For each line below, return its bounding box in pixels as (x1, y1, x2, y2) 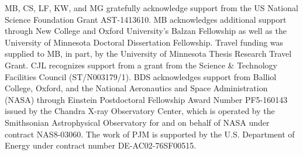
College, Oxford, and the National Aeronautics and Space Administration (5, 82, 268, 94)
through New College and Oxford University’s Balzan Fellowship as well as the (5, 25, 287, 37)
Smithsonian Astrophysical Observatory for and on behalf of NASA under (5, 116, 270, 128)
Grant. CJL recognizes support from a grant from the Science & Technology (5, 58, 277, 71)
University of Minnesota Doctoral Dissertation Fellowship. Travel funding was (5, 36, 284, 48)
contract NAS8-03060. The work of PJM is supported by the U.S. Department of (5, 128, 295, 140)
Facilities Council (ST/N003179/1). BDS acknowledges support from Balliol (5, 70, 277, 82)
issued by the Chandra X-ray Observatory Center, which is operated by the (5, 105, 275, 117)
